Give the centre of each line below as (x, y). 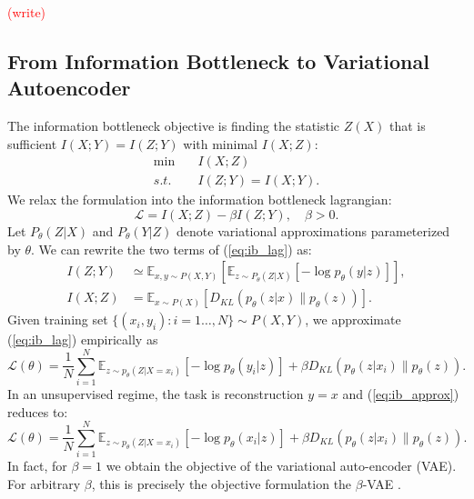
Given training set (58, 319)
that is (408, 126)
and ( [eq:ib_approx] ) (401, 394)
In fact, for (37, 466)
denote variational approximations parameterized (313, 231)
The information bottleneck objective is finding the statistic (174, 126)
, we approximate (353, 319)
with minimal (220, 143)
